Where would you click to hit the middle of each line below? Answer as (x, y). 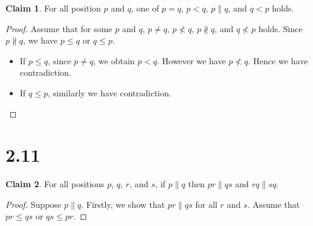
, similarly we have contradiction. (109, 92)
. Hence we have (278, 60)
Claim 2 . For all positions (55, 184)
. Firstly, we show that (123, 204)
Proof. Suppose (33, 204)
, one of (145, 8)
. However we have (191, 60)
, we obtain (114, 60)
